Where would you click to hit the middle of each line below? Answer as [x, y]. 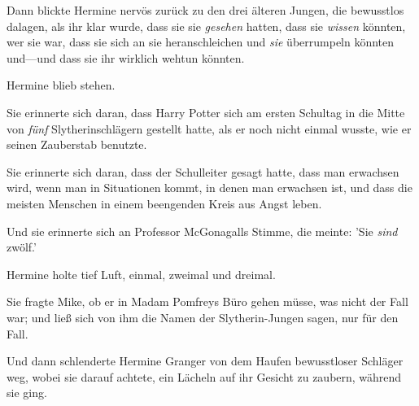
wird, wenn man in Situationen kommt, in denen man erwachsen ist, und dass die [209, 188]
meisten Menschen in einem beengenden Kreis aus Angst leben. [164, 203]
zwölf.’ [22, 247]
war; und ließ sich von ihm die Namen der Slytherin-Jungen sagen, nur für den [203, 317]
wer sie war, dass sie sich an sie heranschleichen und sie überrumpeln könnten [201, 42]
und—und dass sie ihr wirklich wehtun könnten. [126, 57]
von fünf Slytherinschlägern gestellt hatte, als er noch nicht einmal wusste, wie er [209, 128]
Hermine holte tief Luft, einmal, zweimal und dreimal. [141, 274]
